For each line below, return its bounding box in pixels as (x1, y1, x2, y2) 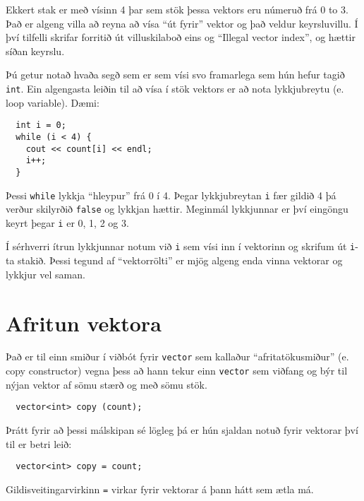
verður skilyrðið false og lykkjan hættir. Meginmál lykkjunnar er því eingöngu (6, 201, 348, 216)
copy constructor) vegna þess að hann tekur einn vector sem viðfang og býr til (6, 363, 348, 378)
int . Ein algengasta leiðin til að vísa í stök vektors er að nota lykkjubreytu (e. (6, 81, 344, 95)
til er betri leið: (6, 436, 72, 451)
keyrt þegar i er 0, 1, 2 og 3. (6, 215, 129, 230)
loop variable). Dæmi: (6, 95, 99, 110)
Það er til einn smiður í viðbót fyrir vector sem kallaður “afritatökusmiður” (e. (6, 349, 349, 364)
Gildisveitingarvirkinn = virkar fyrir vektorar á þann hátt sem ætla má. (6, 481, 314, 496)
